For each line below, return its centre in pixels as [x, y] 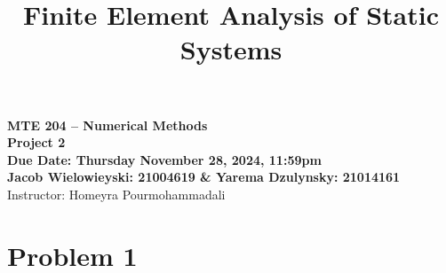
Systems [231, 49]
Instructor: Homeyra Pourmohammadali [116, 194]
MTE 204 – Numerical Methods [108, 125]
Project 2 [36, 142]
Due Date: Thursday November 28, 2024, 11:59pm [164, 159]
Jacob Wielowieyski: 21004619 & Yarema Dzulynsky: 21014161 [204, 177]
